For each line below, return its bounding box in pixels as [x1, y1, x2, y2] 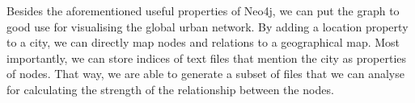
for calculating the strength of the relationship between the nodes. [6, 80, 334, 97]
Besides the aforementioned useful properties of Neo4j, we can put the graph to [6, 2, 400, 19]
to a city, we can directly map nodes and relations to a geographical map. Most [6, 34, 400, 51]
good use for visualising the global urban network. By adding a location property [6, 18, 409, 35]
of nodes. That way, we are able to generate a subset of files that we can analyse [6, 65, 404, 82]
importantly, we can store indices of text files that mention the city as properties [6, 49, 407, 66]
